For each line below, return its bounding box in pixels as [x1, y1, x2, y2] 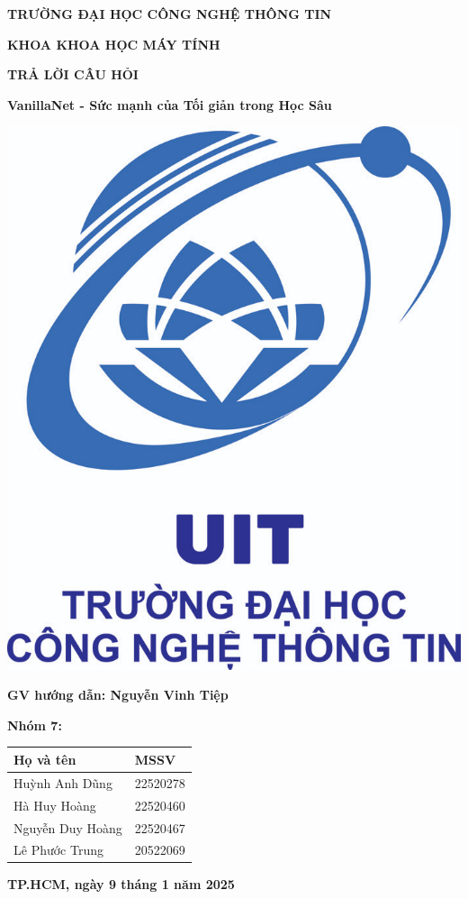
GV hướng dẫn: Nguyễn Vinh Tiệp [7, 685, 229, 704]
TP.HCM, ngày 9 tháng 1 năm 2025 [7, 875, 235, 894]
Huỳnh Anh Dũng [13, 773, 112, 792]
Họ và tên [13, 749, 76, 768]
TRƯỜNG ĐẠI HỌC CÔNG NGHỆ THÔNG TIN [7, 5, 332, 23]
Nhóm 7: [7, 715, 62, 734]
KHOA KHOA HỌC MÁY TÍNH [7, 34, 220, 53]
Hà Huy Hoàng [13, 795, 96, 814]
